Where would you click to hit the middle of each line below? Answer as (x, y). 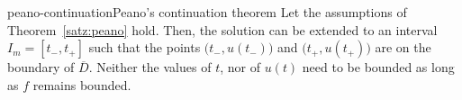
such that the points (145, 47)
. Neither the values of (150, 67)
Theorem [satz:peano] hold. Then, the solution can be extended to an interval (222, 29)
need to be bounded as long (378, 67)
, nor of (240, 67)
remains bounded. (82, 84)
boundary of (41, 67)
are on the (403, 47)
